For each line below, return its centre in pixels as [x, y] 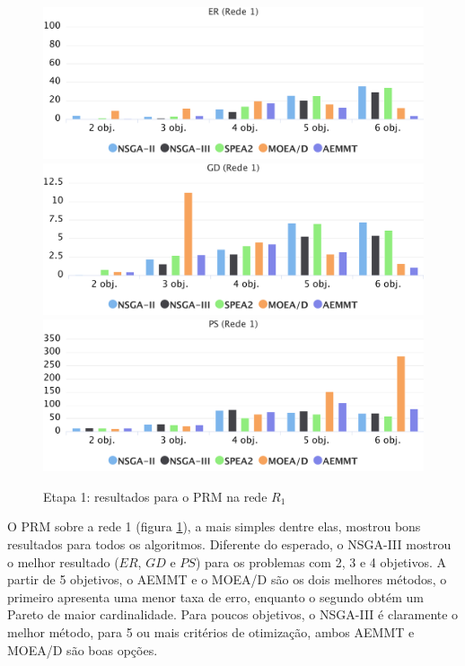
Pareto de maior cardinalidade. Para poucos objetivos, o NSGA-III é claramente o [233, 614]
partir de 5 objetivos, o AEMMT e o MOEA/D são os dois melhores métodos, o [227, 579]
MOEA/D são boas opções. [83, 649]
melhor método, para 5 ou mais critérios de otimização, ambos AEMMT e [211, 631]
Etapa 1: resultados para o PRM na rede [155, 496]
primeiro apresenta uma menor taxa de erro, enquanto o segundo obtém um [215, 596]
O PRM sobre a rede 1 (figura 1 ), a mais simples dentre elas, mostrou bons [214, 526]
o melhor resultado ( [63, 561]
